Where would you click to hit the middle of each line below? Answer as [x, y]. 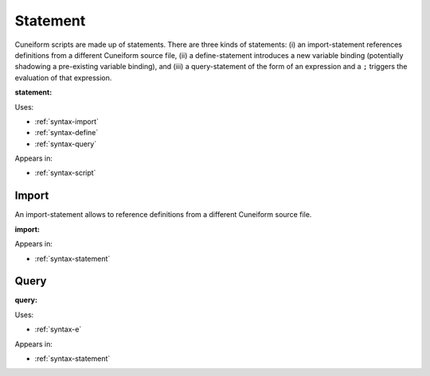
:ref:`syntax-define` [66, 133]
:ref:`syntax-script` [65, 173]
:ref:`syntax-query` [66, 144]
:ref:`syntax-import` [66, 121]
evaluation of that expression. [63, 78]
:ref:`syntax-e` [58, 329]
